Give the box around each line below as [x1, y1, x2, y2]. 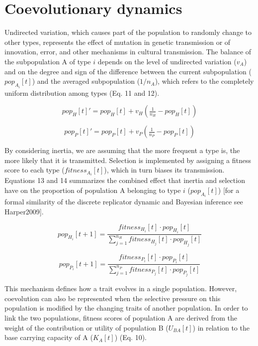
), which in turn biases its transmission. [104, 165, 225, 175]
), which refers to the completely [155, 76, 254, 86]
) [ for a [218, 185, 240, 195]
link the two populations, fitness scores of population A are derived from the [4, 312, 238, 323]
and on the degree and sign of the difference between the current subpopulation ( [4, 66, 252, 76]
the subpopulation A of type [4, 56, 91, 66]
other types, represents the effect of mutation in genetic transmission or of [4, 36, 231, 47]
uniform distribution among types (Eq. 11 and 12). [4, 87, 160, 98]
